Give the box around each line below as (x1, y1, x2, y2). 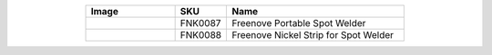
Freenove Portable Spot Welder (231, 17, 366, 29)
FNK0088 (179, 29, 222, 41)
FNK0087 (179, 17, 221, 29)
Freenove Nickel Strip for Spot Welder (231, 29, 395, 41)
